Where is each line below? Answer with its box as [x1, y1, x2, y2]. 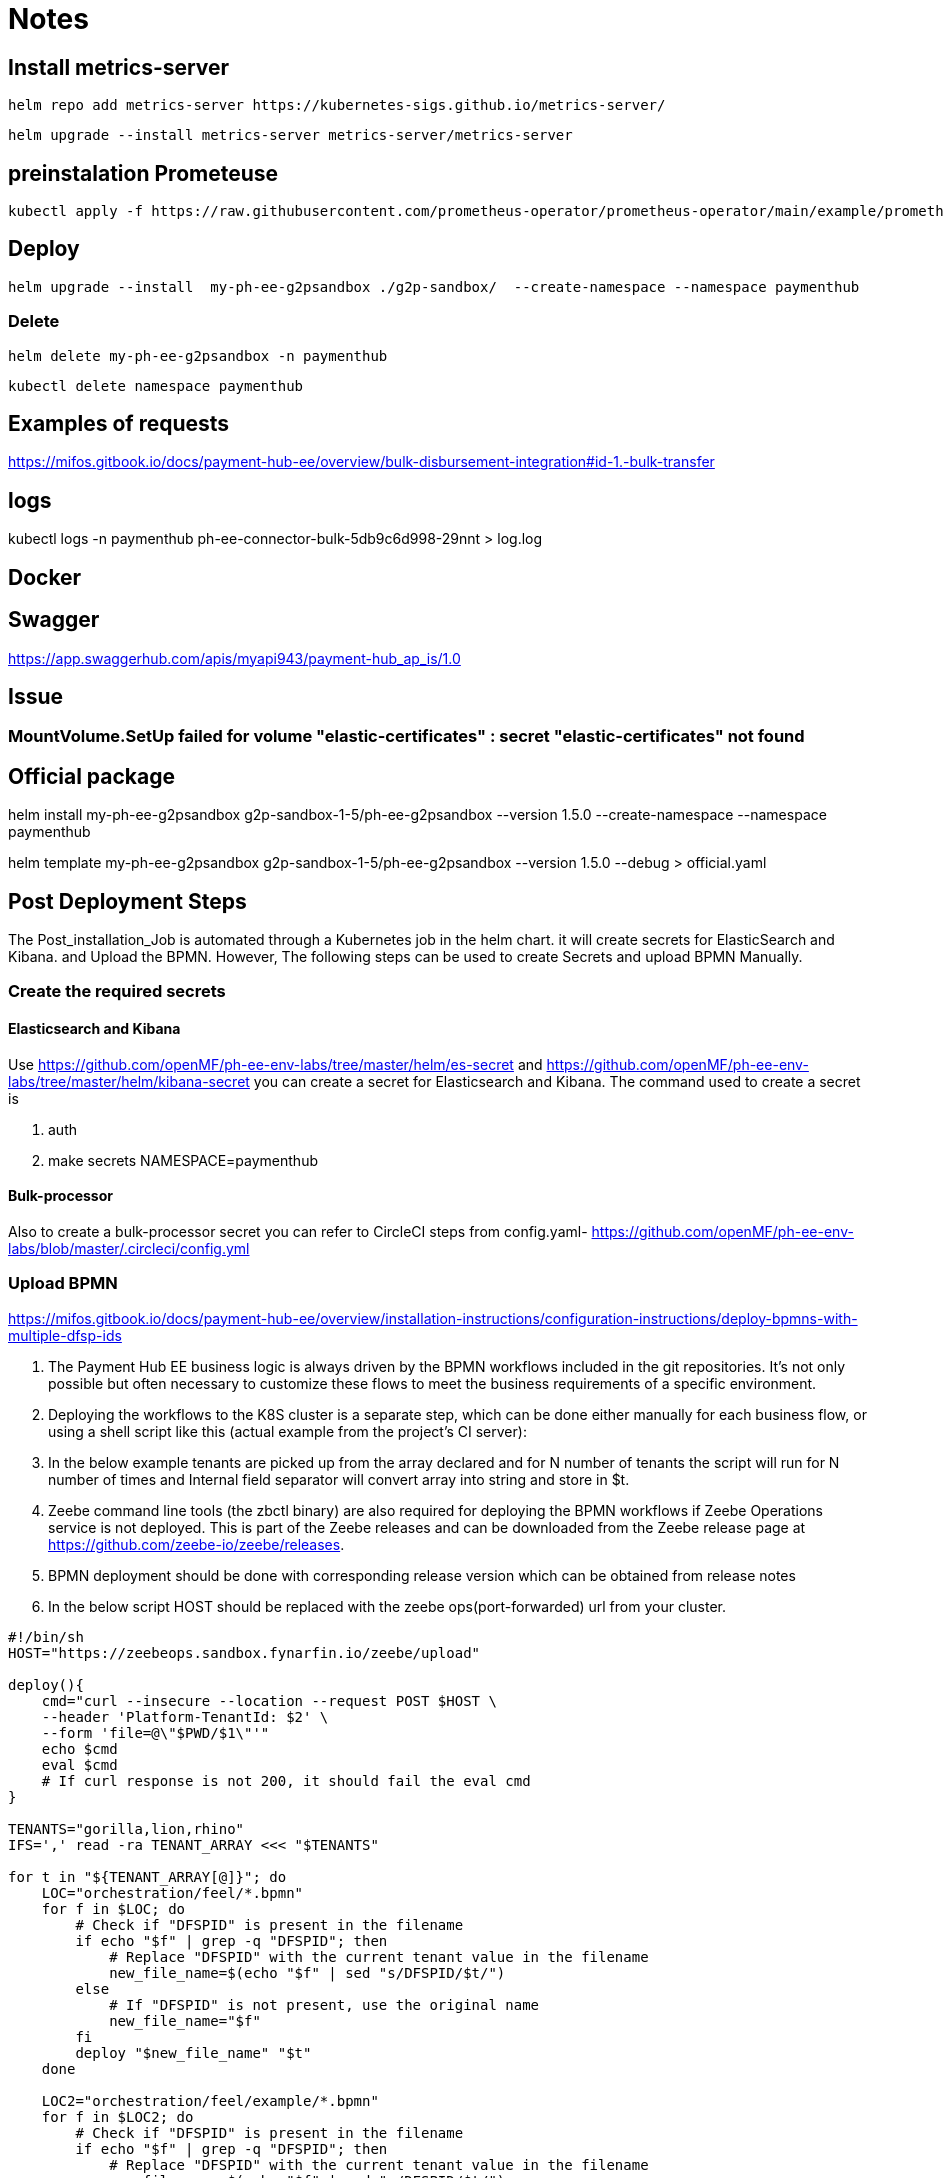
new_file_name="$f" [109, 2012, 261, 2029]
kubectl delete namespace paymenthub [8, 377, 304, 394]
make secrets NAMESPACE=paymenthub [48, 1151, 318, 1169]
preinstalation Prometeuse [8, 160, 279, 186]
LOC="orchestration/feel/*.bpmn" [41, 1884, 304, 1901]
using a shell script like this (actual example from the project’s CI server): [48, 1422, 527, 1440]
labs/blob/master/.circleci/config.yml [8, 1239, 250, 1257]
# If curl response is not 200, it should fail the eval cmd [41, 1772, 531, 1789]
